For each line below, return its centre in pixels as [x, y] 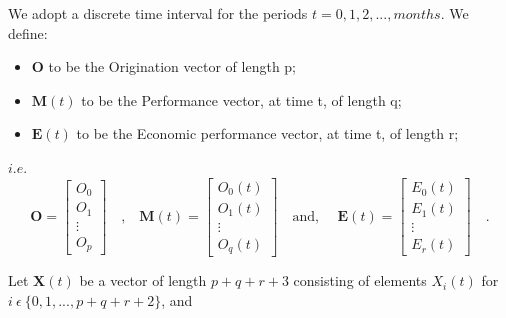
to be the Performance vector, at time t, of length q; [241, 99]
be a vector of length [143, 280]
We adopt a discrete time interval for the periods [158, 13]
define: [28, 32]
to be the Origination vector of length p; [172, 66]
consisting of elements [360, 280]
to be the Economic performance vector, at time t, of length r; [267, 133]
